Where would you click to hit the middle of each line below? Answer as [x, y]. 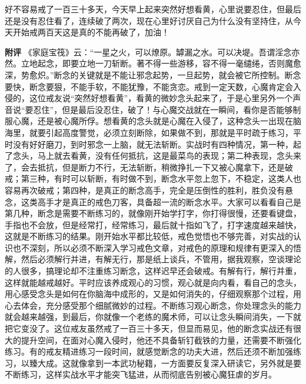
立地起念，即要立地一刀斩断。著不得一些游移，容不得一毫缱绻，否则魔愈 [161, 63]
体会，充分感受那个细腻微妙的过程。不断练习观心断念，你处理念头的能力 [161, 305]
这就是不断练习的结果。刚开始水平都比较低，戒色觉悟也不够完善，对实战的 [149, 236]
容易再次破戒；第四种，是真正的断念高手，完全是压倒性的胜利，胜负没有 [145, 190]
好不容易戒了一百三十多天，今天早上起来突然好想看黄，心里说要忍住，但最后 [153, 9]
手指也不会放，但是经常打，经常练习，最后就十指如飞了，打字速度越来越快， [153, 224]
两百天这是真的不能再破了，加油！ [103, 32]
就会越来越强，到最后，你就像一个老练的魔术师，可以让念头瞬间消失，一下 [149, 317]
